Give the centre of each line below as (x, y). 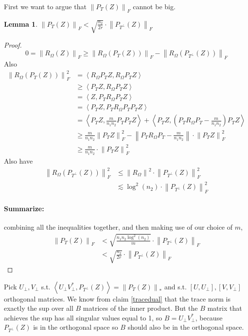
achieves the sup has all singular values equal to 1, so (83, 317)
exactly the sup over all (39, 308)
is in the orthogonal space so (76, 327)
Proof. (13, 44)
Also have (18, 160)
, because (209, 317)
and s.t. (175, 286)
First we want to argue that (45, 6)
